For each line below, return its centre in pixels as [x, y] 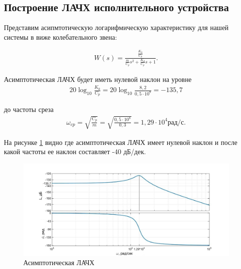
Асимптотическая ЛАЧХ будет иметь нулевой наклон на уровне [98, 79]
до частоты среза [29, 109]
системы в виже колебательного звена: [61, 37]
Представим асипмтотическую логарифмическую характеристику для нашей [116, 27]
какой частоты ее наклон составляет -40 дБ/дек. [75, 151]
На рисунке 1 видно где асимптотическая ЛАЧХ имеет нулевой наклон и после [121, 142]
